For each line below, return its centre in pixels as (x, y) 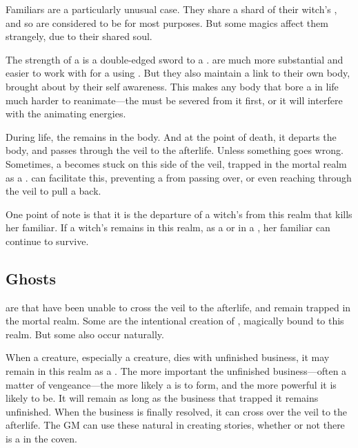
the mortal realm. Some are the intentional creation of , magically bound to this (175, 321)
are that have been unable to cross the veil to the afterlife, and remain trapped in (178, 307)
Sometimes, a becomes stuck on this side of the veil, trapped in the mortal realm (176, 163)
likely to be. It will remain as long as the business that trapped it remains (162, 398)
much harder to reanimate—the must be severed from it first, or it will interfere (174, 100)
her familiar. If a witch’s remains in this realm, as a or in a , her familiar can (168, 227)
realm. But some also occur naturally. (85, 334)
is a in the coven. (41, 439)
